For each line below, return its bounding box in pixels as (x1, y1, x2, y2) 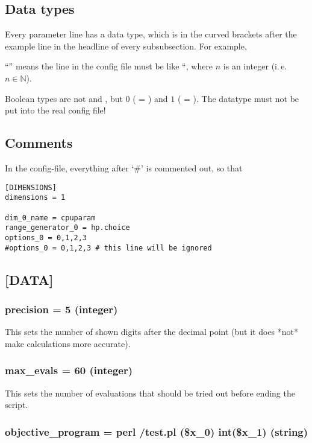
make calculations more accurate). (5, 337, 131, 349)
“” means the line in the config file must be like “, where (5, 60, 213, 72)
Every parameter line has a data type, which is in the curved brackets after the (5, 28, 297, 40)
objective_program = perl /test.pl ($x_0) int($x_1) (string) (5, 424, 308, 439)
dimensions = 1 (5, 193, 66, 202)
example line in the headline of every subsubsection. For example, (5, 39, 247, 52)
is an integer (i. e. (223, 60, 287, 72)
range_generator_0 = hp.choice (5, 223, 130, 232)
